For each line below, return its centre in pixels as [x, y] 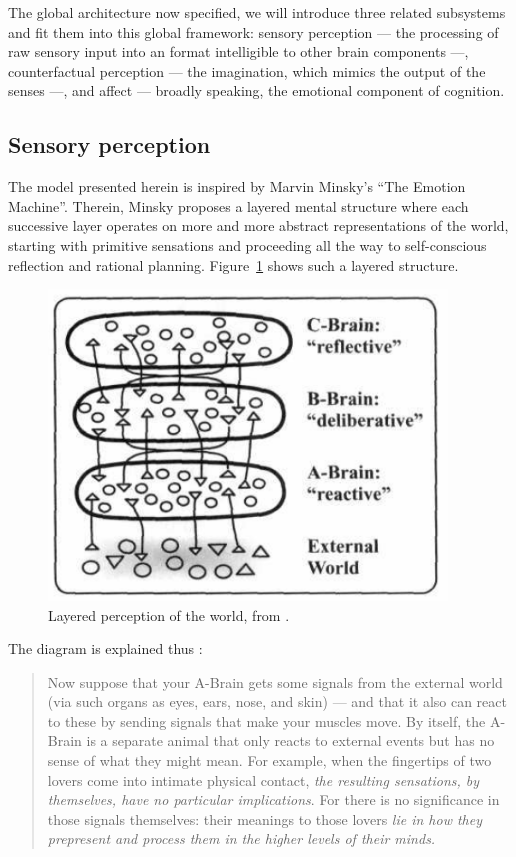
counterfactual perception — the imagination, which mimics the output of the [247, 70]
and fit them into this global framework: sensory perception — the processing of [253, 31]
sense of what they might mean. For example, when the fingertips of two [269, 760]
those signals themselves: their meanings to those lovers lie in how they [265, 818]
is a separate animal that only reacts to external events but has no [290, 740]
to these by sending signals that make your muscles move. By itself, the [266, 720]
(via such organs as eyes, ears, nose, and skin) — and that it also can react [277, 701]
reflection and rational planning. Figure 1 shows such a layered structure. [233, 264]
